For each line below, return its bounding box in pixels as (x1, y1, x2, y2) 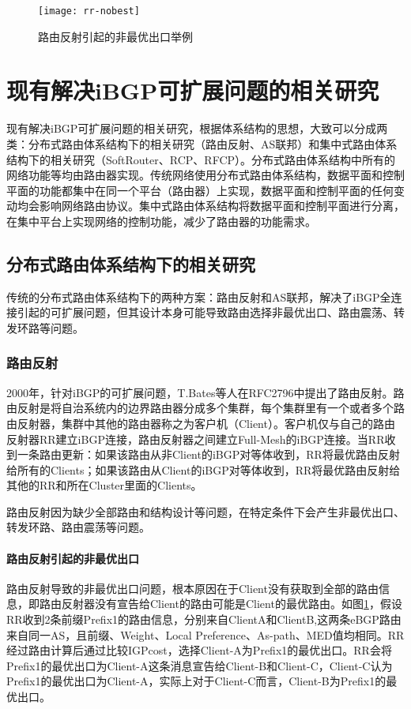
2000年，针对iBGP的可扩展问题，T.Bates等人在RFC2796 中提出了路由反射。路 (6, 384, 405, 400)
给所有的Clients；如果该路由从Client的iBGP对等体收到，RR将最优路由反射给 (6, 461, 401, 478)
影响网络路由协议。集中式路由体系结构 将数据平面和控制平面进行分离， (39, 197, 405, 214)
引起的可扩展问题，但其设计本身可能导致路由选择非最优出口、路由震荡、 (17, 304, 394, 321)
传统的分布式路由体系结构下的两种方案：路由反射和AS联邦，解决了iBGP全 (6, 288, 391, 305)
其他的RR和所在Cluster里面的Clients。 (6, 477, 202, 493)
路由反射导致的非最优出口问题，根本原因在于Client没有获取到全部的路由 (6, 580, 379, 596)
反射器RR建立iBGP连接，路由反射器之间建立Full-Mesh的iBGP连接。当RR (6, 430, 385, 447)
